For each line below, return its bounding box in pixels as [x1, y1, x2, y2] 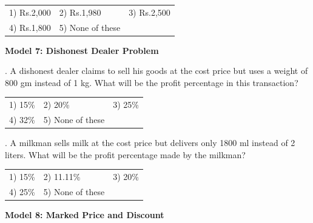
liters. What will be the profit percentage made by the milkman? [5, 148, 246, 161]
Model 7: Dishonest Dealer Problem [5, 44, 159, 56]
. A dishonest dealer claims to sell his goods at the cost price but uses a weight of [5, 64, 308, 77]
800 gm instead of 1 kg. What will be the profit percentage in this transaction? [5, 76, 298, 88]
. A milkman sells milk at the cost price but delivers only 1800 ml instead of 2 [5, 136, 295, 149]
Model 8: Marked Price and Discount [5, 208, 164, 221]
